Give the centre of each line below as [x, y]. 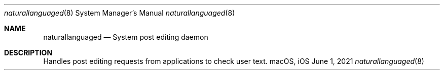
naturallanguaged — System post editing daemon [126, 37]
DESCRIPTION [28, 53]
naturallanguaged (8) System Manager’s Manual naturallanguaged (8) [120, 13]
